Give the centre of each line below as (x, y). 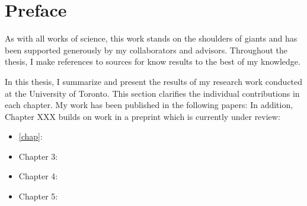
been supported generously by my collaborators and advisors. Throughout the (146, 50)
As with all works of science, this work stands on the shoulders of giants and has (151, 38)
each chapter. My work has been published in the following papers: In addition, (149, 105)
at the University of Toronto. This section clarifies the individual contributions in (152, 93)
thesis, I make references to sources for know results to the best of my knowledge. (153, 61)
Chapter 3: (38, 156)
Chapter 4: (38, 176)
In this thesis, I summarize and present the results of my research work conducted (154, 81)
